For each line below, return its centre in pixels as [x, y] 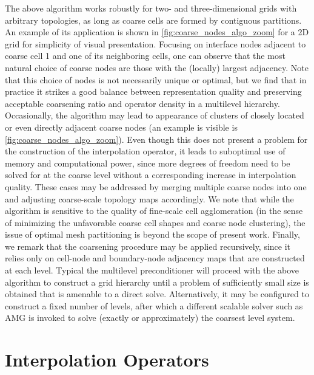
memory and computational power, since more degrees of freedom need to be [148, 163]
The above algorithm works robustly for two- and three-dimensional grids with [151, 8]
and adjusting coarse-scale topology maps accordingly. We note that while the [149, 198]
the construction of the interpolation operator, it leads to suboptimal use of [145, 151]
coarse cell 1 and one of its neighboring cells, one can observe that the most [145, 56]
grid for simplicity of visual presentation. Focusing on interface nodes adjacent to [155, 43]
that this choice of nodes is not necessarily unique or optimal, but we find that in [156, 79]
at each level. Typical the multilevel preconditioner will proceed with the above [152, 270]
